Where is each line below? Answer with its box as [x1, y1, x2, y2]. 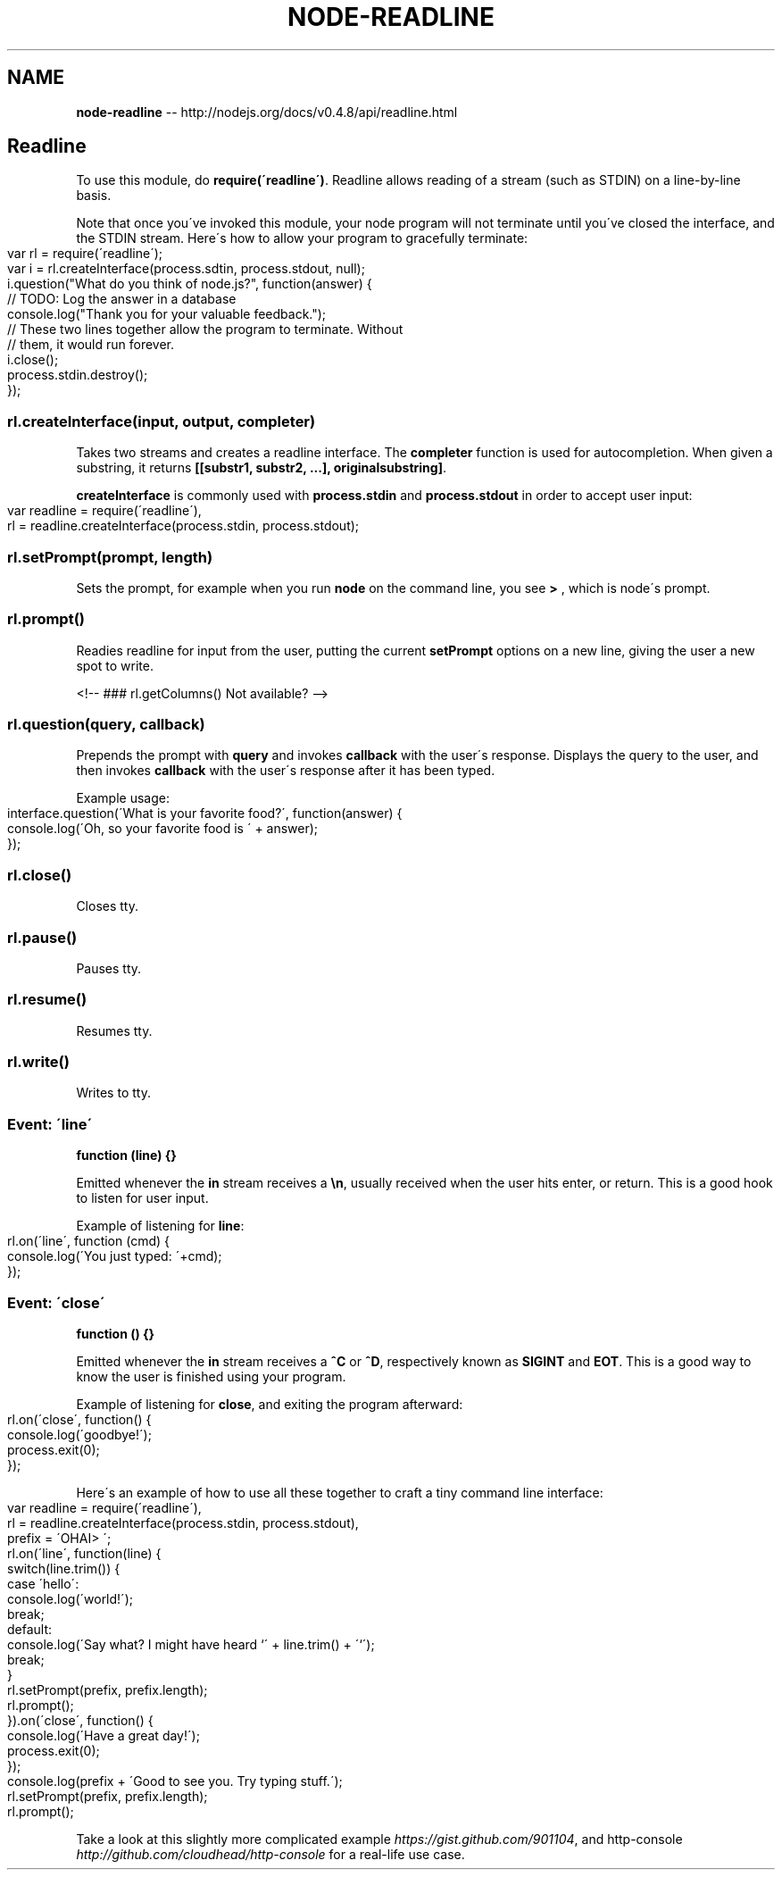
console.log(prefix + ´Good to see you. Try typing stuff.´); [7, 1773, 343, 1789]
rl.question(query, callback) [7, 715, 205, 734]
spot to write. [76, 657, 154, 673]
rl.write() [7, 1053, 70, 1072]
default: [7, 1621, 53, 1637]
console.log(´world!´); [7, 1590, 133, 1606]
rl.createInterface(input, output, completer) [7, 412, 316, 430]
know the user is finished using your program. [76, 1368, 346, 1384]
